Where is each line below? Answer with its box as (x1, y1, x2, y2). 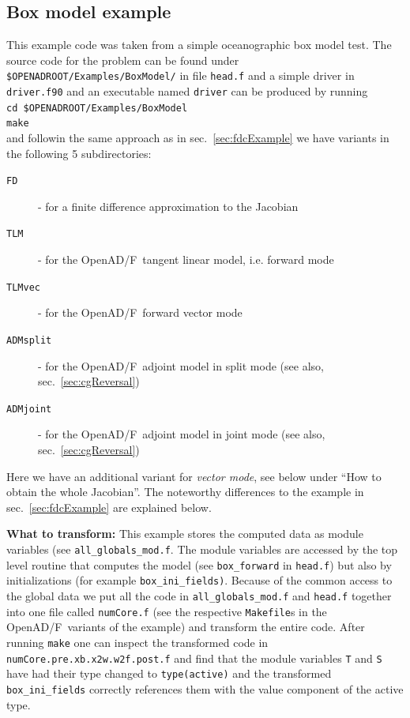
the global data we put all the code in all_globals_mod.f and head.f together (6, 587, 392, 603)
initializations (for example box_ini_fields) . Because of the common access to (6, 572, 393, 588)
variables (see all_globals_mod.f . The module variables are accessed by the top (6, 541, 398, 558)
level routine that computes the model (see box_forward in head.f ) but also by (6, 556, 392, 573)
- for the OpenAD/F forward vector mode (38, 304, 243, 321)
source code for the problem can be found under (6, 51, 239, 68)
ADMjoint (6, 403, 52, 415)
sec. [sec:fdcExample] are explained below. (6, 498, 212, 515)
